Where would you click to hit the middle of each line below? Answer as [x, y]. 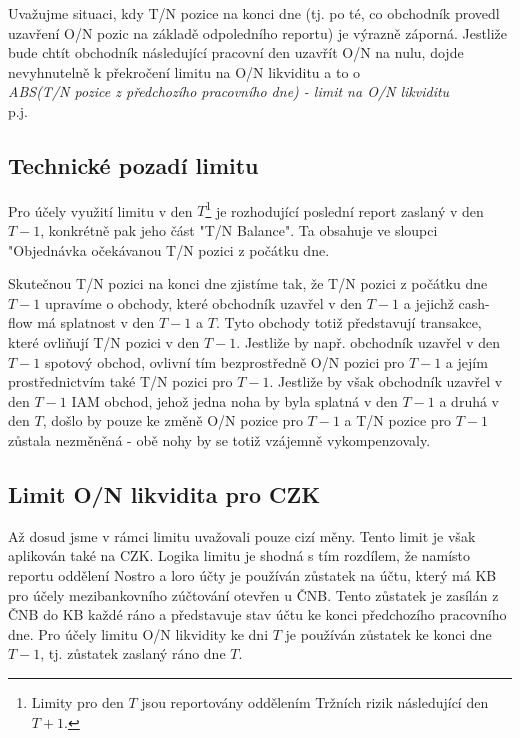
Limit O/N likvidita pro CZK [164, 493]
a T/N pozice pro [398, 420]
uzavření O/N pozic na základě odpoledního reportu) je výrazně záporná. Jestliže [258, 32]
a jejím [466, 361]
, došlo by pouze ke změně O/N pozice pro [172, 420]
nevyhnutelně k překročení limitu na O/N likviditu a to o [184, 71]
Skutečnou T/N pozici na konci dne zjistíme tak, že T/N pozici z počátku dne [248, 283]
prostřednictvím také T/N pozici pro [120, 381]
